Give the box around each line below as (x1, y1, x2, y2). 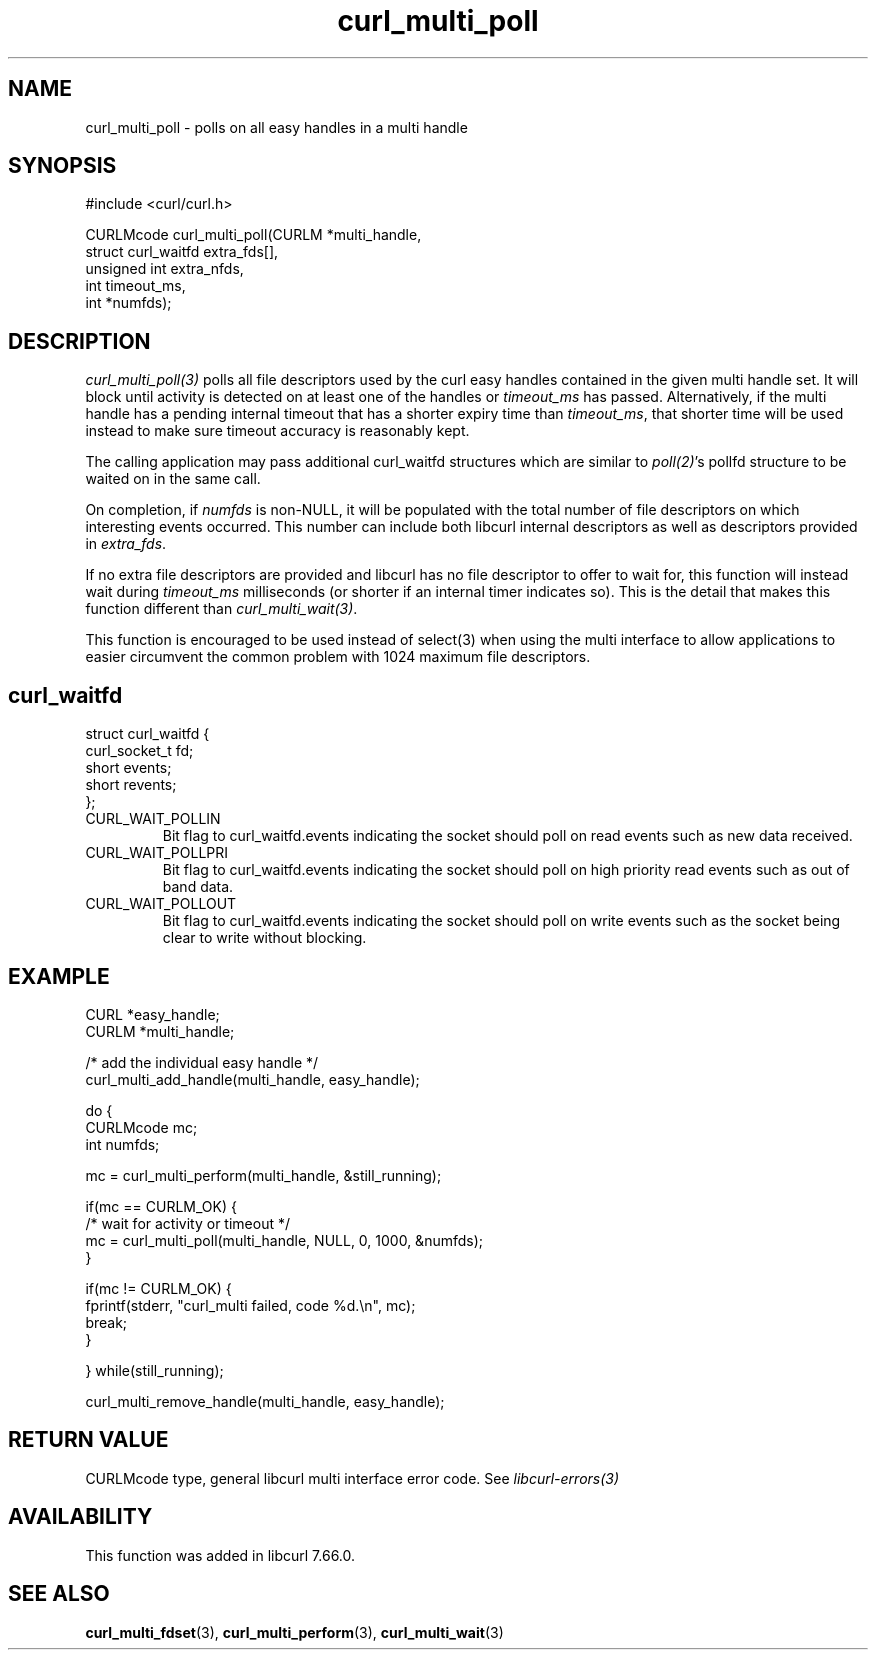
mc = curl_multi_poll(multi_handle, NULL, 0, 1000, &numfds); (85, 1231, 484, 1249)
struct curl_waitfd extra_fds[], (85, 243, 279, 261)
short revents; (85, 776, 177, 794)
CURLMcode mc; (85, 1118, 198, 1136)
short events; (85, 759, 172, 777)
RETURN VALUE (8, 1427, 169, 1453)
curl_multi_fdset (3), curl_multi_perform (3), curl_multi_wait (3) (85, 1623, 504, 1641)
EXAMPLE (8, 963, 110, 989)
